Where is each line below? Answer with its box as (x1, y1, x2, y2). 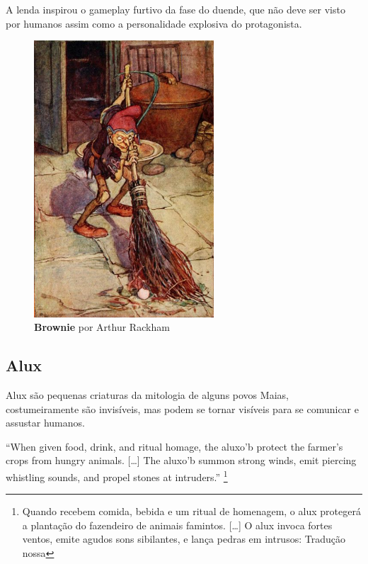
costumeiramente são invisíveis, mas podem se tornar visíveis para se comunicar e (6, 401, 359, 416)
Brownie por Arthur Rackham (34, 320, 170, 334)
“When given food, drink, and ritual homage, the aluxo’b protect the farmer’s (6, 439, 343, 453)
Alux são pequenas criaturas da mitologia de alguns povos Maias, (6, 388, 289, 402)
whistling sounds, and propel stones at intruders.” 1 (6, 467, 228, 484)
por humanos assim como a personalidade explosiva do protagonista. (6, 16, 302, 30)
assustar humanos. (6, 415, 85, 430)
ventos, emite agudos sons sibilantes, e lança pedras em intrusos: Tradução (22, 531, 345, 546)
